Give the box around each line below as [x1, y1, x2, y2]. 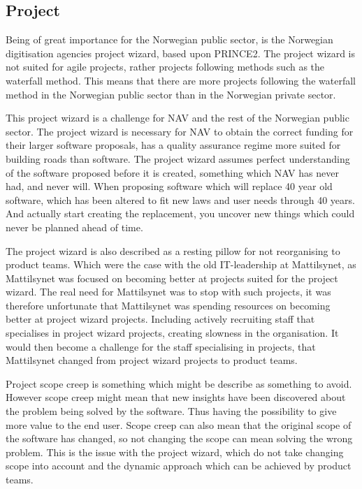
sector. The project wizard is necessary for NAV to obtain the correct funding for [6, 124, 354, 138]
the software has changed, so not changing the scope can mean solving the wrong [6, 431, 353, 446]
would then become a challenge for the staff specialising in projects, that [6, 339, 316, 353]
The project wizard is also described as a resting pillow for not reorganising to [6, 243, 340, 258]
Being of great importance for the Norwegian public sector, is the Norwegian [6, 32, 333, 47]
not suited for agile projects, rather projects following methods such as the [6, 59, 325, 74]
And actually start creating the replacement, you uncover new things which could [6, 206, 355, 221]
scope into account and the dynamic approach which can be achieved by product [6, 458, 352, 473]
